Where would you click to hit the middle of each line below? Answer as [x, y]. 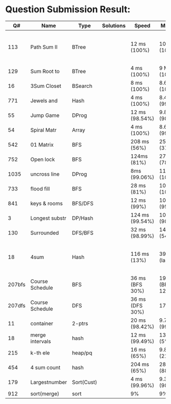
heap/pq [82, 352]
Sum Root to [45, 71]
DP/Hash [82, 218]
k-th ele [40, 352]
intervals [41, 341]
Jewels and [44, 101]
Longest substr [48, 218]
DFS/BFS [83, 232]
